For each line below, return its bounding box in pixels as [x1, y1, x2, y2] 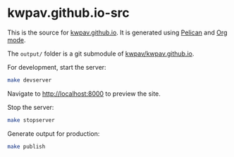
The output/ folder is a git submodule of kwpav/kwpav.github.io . [7, 49, 195, 58]
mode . [7, 35, 26, 44]
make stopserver [7, 116, 55, 124]
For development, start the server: [7, 63, 107, 71]
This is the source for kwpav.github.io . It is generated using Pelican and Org [7, 28, 228, 37]
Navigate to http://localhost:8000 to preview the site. [7, 89, 161, 98]
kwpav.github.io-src [7, 5, 130, 21]
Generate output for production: [7, 129, 100, 138]
